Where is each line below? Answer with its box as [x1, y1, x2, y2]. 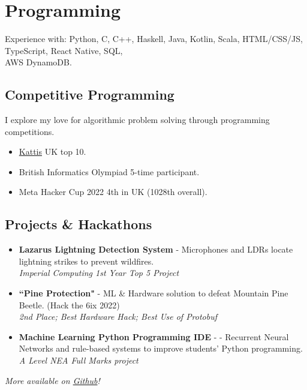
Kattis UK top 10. [19, 145, 86, 158]
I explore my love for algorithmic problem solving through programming [5, 113, 270, 126]
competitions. [5, 125, 55, 137]
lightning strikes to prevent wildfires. [19, 254, 154, 267]
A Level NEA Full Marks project [19, 354, 139, 367]
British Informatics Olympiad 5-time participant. [19, 165, 200, 178]
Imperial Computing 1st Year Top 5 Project [19, 266, 179, 279]
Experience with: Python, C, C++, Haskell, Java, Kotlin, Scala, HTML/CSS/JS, [5, 32, 303, 45]
